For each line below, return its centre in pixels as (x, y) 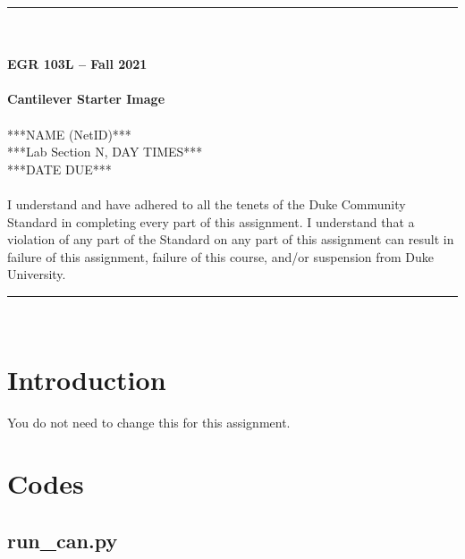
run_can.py (63, 540)
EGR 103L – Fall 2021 (77, 64)
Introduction (87, 379)
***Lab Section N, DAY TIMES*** (105, 152)
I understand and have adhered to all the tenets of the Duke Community (207, 203)
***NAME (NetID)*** (69, 134)
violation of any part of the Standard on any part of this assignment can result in (231, 239)
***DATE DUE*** (59, 169)
